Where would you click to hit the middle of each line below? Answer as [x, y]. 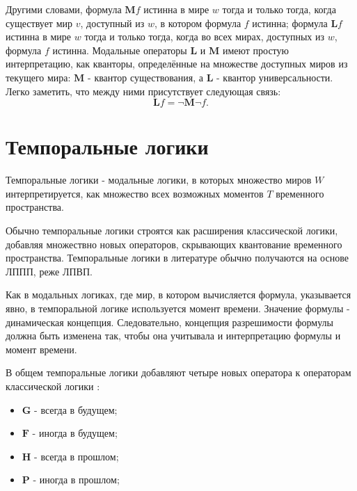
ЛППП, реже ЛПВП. [49, 271]
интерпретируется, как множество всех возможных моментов [135, 193]
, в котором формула [198, 23]
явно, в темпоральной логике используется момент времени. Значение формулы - [178, 308]
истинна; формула [290, 23]
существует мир [39, 23]
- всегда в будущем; [76, 409]
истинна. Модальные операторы [120, 50]
